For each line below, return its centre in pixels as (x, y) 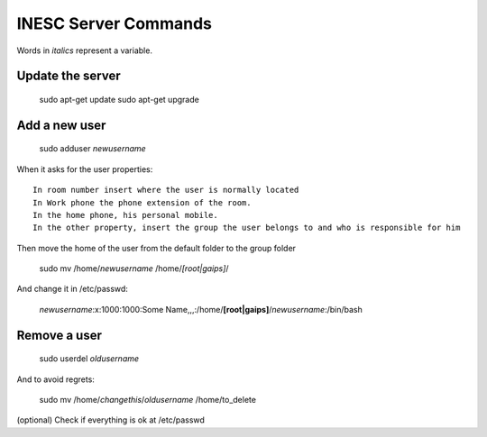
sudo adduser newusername (92, 149)
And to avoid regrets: (55, 379)
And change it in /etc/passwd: (72, 289)
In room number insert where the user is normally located (166, 190)
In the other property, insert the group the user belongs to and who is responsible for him (247, 228)
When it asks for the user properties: (85, 169)
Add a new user (61, 125)
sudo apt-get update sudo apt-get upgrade (119, 99)
